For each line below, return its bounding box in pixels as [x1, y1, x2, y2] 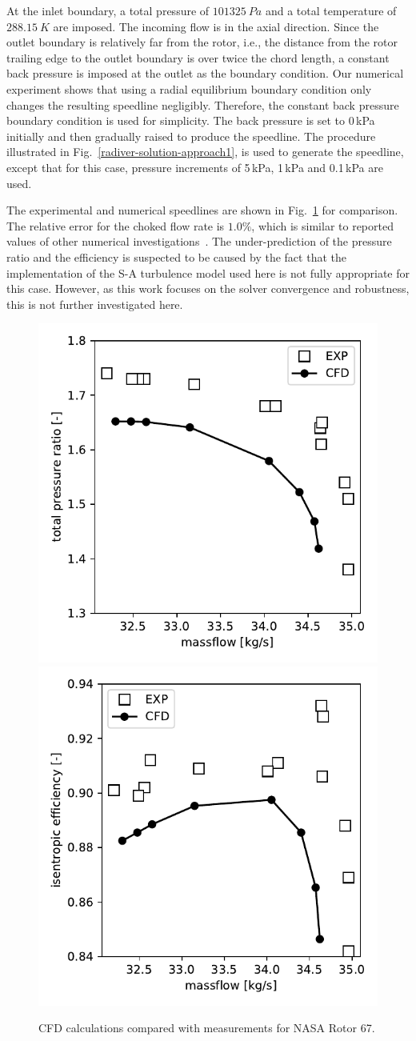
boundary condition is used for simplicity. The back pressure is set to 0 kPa [6, 112, 375, 129]
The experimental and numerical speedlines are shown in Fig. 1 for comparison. [6, 202, 398, 218]
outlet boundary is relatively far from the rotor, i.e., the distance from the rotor [6, 34, 398, 50]
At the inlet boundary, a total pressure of [6, 2, 210, 18]
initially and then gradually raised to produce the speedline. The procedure [6, 127, 376, 144]
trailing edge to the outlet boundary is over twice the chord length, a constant [6, 49, 390, 66]
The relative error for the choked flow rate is [6, 217, 225, 234]
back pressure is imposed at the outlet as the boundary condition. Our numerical [6, 65, 404, 82]
